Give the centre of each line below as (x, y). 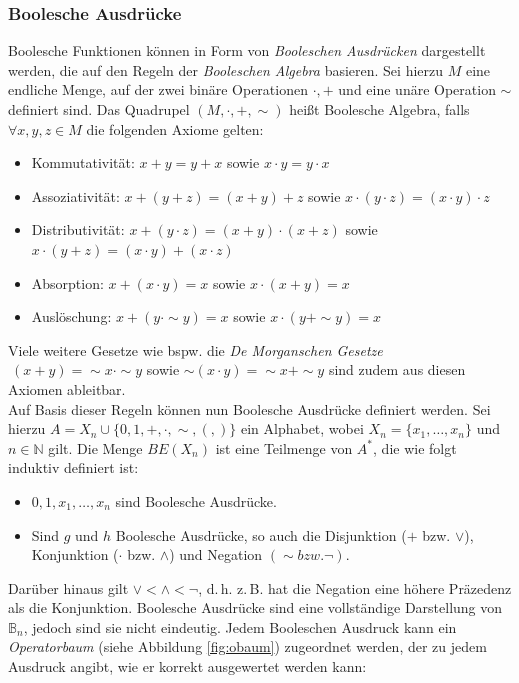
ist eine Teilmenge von (284, 447)
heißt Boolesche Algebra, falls (379, 109)
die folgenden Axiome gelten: (175, 128)
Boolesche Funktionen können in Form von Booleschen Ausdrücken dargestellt (247, 50)
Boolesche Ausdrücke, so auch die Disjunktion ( (261, 534)
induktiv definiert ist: (73, 467)
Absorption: (67, 282)
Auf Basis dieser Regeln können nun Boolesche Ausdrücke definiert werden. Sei (249, 408)
